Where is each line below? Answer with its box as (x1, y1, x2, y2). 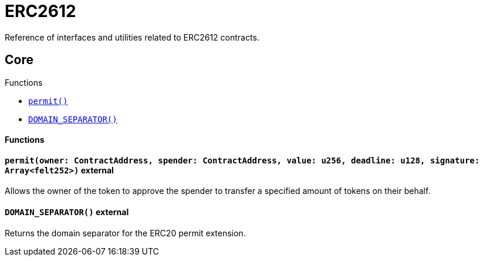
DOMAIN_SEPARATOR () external (5, 207, 129, 217)
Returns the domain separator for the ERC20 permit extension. (5, 227, 246, 238)
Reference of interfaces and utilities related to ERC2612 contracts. (5, 32, 259, 42)
